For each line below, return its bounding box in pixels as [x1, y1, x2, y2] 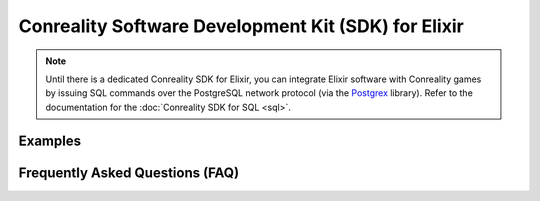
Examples [18, 132, 82, 149]
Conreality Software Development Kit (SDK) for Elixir [18, 15, 464, 37]
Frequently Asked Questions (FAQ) [18, 164, 240, 181]
